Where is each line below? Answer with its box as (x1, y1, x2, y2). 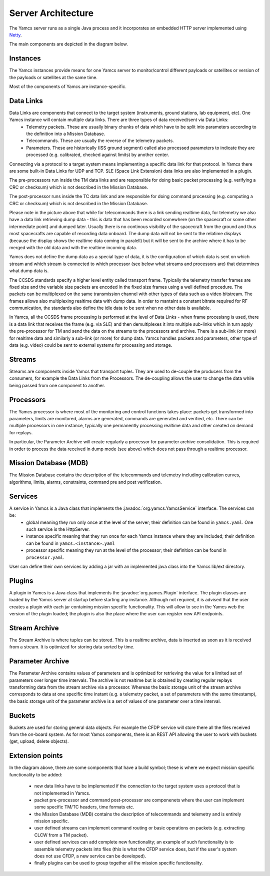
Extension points (9, 751, 63, 760)
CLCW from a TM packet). (34, 832, 88, 838)
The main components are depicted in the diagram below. (9, 41, 128, 47)
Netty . (9, 32, 22, 38)
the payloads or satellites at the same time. (9, 74, 97, 80)
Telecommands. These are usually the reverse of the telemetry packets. (26, 138, 174, 144)
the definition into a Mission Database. (26, 131, 105, 137)
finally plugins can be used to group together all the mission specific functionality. (34, 860, 203, 866)
